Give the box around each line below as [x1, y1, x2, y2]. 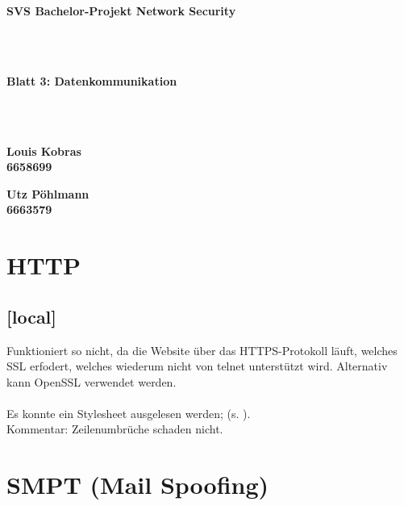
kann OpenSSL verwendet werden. [6, 373, 177, 390]
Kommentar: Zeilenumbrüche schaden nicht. [6, 420, 223, 437]
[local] [6, 303, 57, 328]
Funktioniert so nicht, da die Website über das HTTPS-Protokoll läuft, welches [6, 341, 398, 358]
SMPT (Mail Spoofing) [6, 468, 269, 501]
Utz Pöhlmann [6, 185, 90, 202]
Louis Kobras [6, 142, 81, 159]
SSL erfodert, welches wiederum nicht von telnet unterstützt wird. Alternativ [6, 358, 388, 374]
